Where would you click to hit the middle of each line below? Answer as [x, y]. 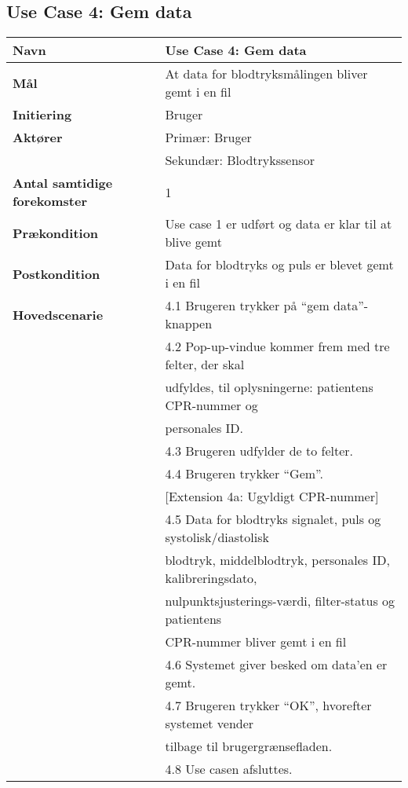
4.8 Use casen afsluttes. [229, 769]
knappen [189, 324]
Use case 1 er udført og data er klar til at [279, 224]
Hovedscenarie [58, 314]
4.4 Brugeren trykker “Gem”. [244, 474]
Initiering [42, 115]
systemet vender [209, 724]
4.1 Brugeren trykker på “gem [247, 306]
